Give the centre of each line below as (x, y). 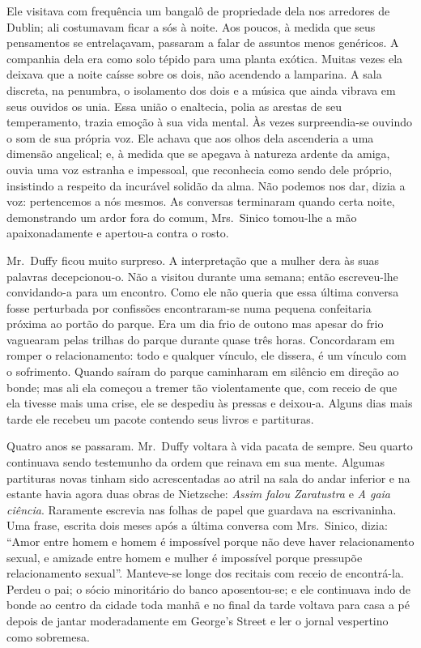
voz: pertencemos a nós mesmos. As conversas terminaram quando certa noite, (201, 201)
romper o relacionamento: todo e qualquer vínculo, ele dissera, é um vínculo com (206, 355)
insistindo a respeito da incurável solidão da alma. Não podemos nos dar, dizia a (206, 185)
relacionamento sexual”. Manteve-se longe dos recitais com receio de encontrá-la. (205, 573)
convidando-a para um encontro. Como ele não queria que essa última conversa (203, 292)
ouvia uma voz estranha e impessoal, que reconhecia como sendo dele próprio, (200, 169)
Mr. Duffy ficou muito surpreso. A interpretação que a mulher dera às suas (193, 260)
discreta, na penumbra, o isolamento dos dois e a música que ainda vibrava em (201, 90)
